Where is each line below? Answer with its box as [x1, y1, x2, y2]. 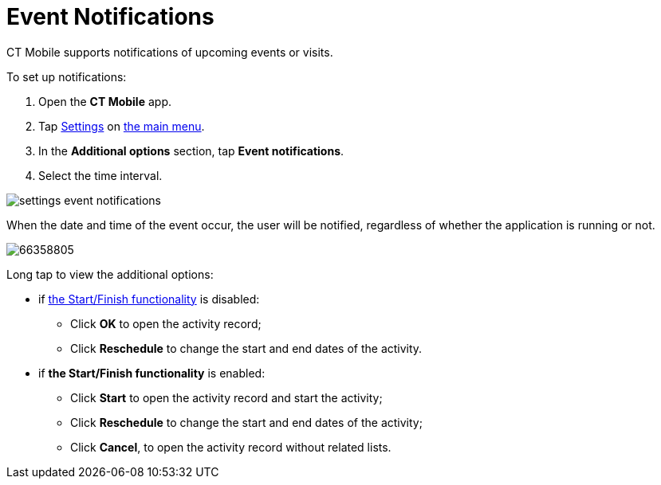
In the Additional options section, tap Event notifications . [38, 143, 344, 158]
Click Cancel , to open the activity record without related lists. [70, 440, 391, 454]
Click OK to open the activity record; [70, 316, 262, 331]
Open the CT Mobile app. [38, 94, 171, 108]
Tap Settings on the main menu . [38, 119, 205, 133]
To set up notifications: [6, 69, 127, 84]
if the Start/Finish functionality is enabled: [38, 366, 266, 380]
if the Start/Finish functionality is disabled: [38, 291, 260, 306]
